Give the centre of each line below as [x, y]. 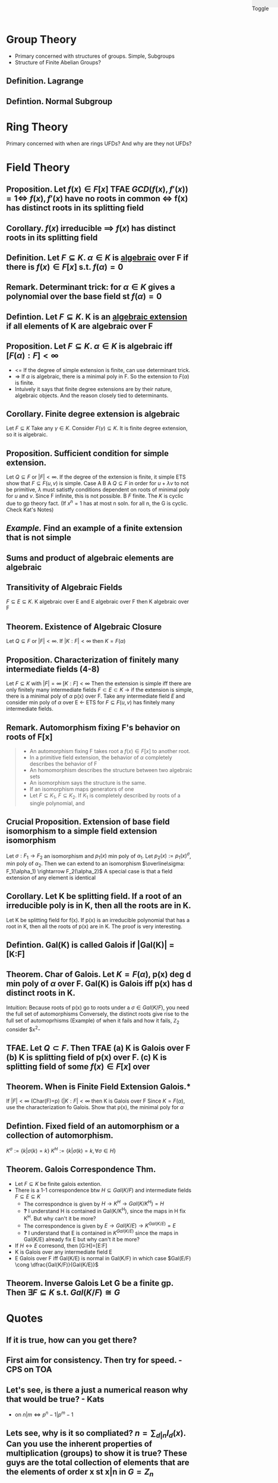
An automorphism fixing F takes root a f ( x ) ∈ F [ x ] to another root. [110, 751]
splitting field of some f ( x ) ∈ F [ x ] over [78, 1067]
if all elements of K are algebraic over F [80, 326]
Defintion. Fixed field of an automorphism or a [93, 1126]
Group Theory [42, 40]
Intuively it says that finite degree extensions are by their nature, [93, 389]
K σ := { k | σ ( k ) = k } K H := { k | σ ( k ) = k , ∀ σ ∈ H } [61, 1150]
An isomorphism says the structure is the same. [88, 782]
